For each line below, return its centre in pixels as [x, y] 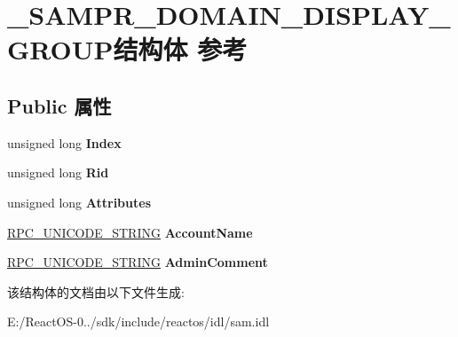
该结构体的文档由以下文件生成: [96, 291]
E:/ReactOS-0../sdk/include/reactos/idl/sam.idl [138, 321]
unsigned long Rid [58, 172]
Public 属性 [59, 105]
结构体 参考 [180, 49]
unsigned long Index [64, 142]
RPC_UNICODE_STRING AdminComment [138, 262]
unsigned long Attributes [79, 202]
